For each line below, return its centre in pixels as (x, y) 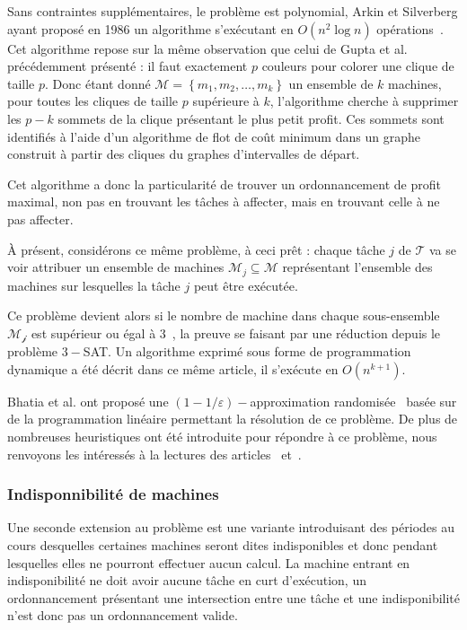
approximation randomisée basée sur (353, 401)
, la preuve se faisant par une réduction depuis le (306, 332)
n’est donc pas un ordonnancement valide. (123, 615)
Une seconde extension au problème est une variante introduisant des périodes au (231, 527)
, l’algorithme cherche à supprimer (364, 101)
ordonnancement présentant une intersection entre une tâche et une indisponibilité (234, 597)
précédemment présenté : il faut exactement (128, 66)
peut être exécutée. (246, 285)
